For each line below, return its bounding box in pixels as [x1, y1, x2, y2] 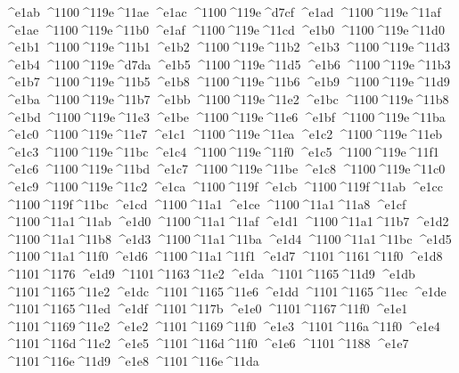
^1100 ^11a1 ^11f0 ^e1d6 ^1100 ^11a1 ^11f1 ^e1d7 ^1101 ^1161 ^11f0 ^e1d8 [4, 247, 443, 265]
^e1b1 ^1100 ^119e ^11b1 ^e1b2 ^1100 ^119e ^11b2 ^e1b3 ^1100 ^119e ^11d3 [4, 37, 450, 56]
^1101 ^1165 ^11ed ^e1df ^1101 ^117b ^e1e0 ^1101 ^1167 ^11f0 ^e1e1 [4, 299, 408, 318]
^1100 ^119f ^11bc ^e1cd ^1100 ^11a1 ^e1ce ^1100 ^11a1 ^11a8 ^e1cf [4, 194, 406, 213]
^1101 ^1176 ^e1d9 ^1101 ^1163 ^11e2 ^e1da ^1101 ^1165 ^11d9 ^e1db [4, 264, 415, 282]
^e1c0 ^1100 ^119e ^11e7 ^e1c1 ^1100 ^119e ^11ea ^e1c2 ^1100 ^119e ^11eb [4, 125, 443, 143]
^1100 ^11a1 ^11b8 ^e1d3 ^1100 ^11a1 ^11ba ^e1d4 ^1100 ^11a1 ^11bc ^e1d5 [4, 229, 452, 247]
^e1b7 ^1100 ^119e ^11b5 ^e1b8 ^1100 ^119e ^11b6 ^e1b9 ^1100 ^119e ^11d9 [4, 72, 450, 91]
